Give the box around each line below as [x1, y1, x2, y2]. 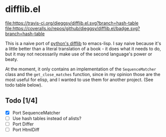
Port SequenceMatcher [12, 109, 61, 115]
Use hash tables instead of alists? [12, 115, 82, 121]
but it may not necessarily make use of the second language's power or [5, 51, 153, 57]
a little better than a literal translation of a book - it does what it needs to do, [5, 45, 161, 51]
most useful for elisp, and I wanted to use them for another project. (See [5, 76, 154, 82]
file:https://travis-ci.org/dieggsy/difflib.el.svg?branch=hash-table [5, 20, 139, 26]
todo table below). [5, 81, 43, 88]
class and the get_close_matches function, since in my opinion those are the [5, 71, 161, 77]
